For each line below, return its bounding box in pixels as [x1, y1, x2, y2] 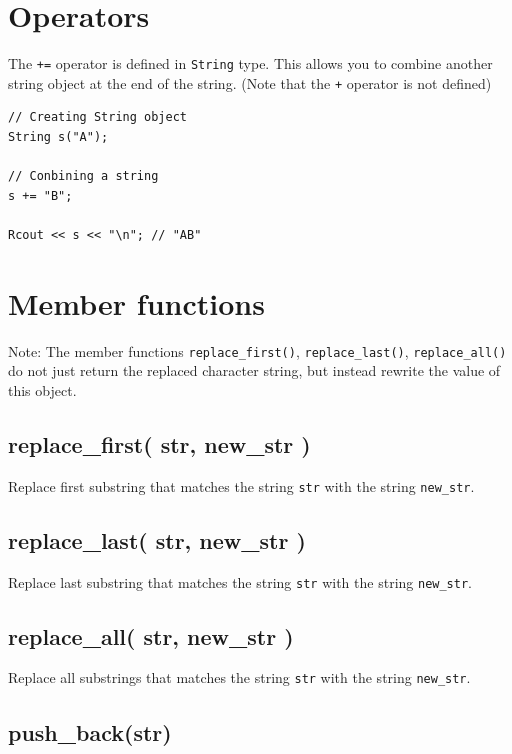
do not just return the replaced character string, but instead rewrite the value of [8, 360, 501, 381]
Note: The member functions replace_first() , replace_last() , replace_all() [8, 340, 507, 361]
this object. [8, 379, 77, 400]
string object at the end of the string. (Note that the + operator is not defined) [8, 72, 492, 93]
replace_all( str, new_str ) [8, 620, 294, 651]
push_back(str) [8, 716, 172, 747]
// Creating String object [8, 110, 187, 125]
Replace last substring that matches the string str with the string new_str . [8, 571, 472, 592]
